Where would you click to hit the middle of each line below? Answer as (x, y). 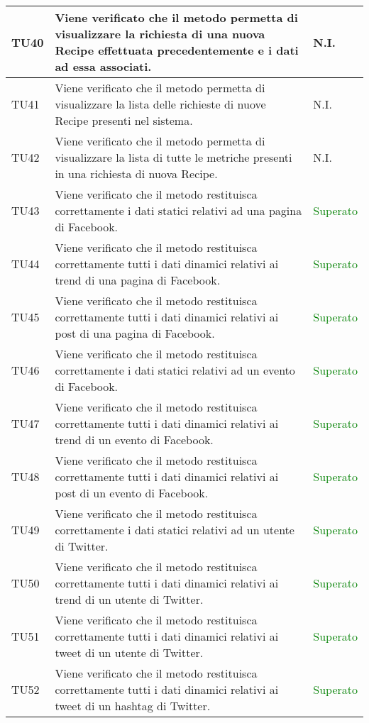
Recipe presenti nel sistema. (124, 120)
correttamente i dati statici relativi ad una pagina (178, 210)
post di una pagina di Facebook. (135, 333)
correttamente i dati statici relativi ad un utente (175, 530)
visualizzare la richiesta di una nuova (160, 34)
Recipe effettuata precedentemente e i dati (177, 50)
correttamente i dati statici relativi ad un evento (175, 370)
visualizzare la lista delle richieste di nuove (160, 104)
